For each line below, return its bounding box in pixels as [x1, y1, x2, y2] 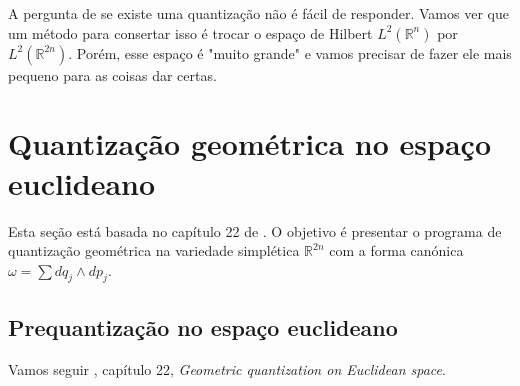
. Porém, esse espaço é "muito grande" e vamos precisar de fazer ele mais [68, 42, 512, 63]
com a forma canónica [329, 240, 464, 261]
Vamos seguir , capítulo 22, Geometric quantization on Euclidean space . [8, 358, 446, 379]
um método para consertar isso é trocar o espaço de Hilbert [8, 22, 373, 43]
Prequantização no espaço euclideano [8, 311, 398, 342]
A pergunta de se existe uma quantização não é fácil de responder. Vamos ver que [8, 3, 509, 23]
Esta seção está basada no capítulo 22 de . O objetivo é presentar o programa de [8, 220, 502, 241]
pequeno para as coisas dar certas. [8, 64, 217, 85]
